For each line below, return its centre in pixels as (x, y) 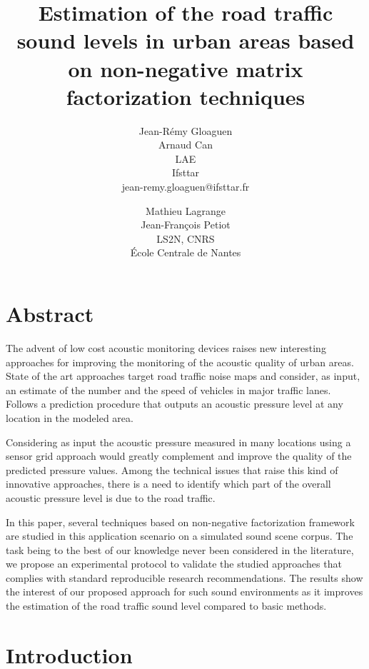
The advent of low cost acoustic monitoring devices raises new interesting (166, 347)
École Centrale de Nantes (186, 252)
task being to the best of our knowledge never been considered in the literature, (180, 549)
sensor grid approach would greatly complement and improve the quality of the (179, 456)
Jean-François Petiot (186, 225)
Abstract (50, 314)
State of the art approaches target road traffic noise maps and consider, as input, (183, 376)
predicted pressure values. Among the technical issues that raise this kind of (172, 469)
